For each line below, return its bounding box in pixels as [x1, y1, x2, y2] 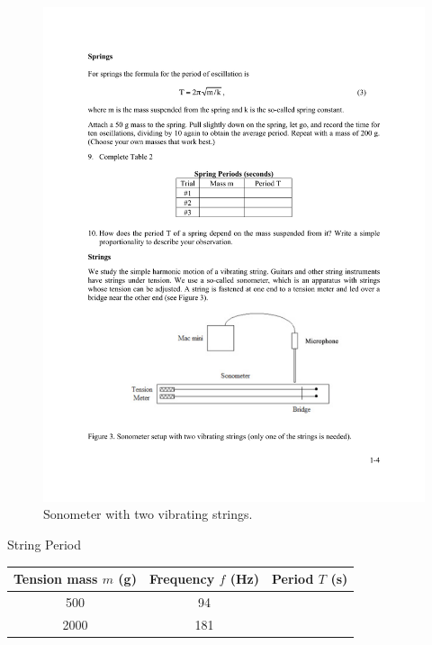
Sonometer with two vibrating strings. [43, 504, 253, 523]
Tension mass [13, 569, 98, 588]
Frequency [148, 569, 215, 588]
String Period [7, 535, 81, 554]
